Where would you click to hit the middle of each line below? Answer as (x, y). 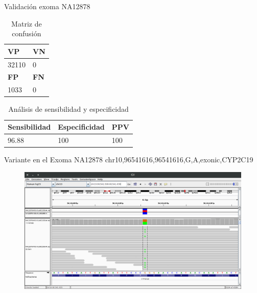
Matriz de (27, 23)
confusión (27, 33)
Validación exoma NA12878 (47, 6)
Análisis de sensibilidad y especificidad (68, 109)
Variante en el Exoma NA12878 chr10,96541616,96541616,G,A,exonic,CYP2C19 (129, 159)
